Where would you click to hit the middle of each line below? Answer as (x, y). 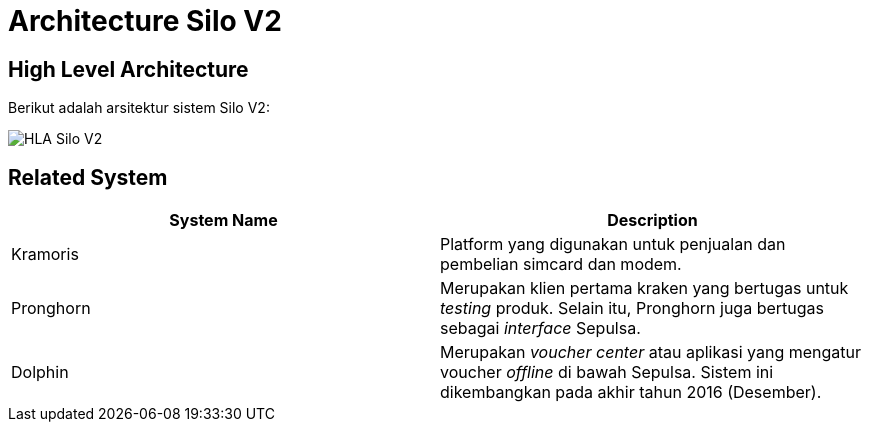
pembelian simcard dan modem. (561, 264)
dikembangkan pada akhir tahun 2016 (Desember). (631, 392)
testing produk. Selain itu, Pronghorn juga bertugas (632, 308)
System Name (223, 220)
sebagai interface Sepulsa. (540, 328)
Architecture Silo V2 (145, 21)
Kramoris (45, 254)
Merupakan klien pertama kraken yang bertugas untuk (644, 288)
